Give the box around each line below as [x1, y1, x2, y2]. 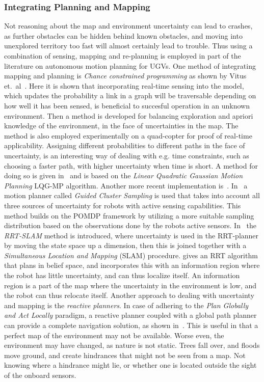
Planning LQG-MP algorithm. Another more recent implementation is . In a [4, 180, 248, 190]
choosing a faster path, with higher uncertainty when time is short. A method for [4, 160, 258, 171]
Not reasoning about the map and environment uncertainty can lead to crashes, [4, 20, 253, 31]
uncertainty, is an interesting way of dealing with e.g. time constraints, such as [4, 150, 249, 160]
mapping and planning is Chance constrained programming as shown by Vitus [4, 70, 247, 81]
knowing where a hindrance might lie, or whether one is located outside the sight [4, 360, 257, 370]
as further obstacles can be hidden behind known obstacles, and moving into [4, 30, 243, 41]
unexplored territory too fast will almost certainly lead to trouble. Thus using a [4, 40, 253, 51]
